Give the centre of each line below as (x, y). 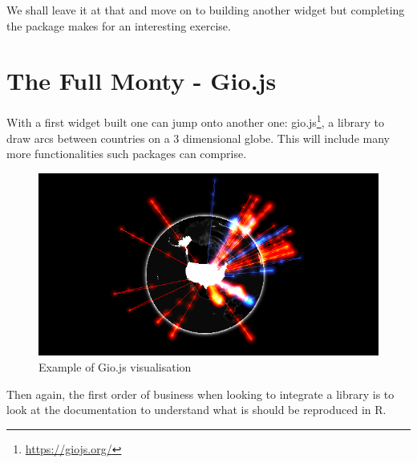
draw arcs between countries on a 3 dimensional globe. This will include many (198, 138)
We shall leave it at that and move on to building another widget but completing (206, 10)
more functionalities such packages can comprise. (127, 154)
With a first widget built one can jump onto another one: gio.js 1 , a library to (195, 121)
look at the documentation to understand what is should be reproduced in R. (196, 410)
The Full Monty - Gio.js (142, 81)
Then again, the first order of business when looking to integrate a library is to (200, 394)
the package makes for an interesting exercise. (119, 25)
